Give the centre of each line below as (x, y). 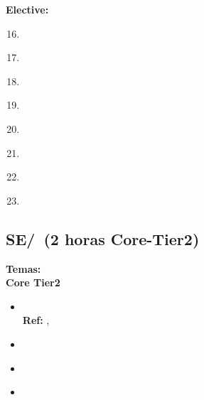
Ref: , (36, 320)
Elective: (27, 9)
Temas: (23, 268)
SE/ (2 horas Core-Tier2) (103, 238)
